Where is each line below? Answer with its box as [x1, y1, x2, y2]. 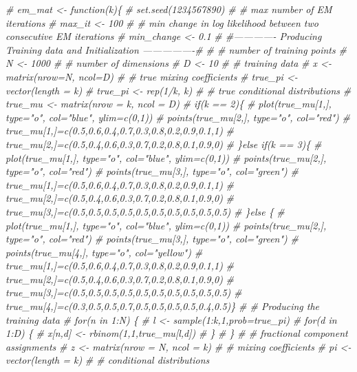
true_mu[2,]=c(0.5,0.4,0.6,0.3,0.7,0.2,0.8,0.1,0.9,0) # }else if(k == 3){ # [6, 136, 322, 151]
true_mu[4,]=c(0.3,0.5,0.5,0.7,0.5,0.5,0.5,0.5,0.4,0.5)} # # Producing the [6, 299, 320, 313]
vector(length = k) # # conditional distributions [6, 353, 210, 367]
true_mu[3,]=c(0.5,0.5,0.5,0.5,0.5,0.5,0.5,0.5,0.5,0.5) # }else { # [6, 204, 285, 218]
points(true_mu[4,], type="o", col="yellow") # [6, 245, 203, 259]
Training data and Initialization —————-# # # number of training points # [6, 42, 347, 56]
